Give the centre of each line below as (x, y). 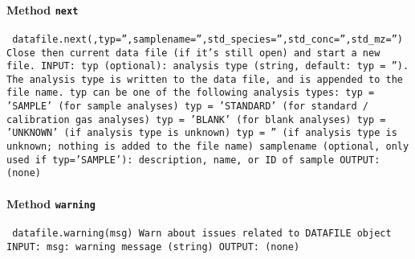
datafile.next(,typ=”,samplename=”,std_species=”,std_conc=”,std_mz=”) (207, 39)
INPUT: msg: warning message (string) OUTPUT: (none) (153, 247)
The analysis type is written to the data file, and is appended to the (205, 79)
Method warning (51, 203)
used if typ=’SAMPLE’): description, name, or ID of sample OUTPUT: (193, 160)
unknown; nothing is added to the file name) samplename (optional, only (208, 147)
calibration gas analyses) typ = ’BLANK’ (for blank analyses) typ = (196, 119)
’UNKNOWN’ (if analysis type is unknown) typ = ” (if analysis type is (202, 133)
